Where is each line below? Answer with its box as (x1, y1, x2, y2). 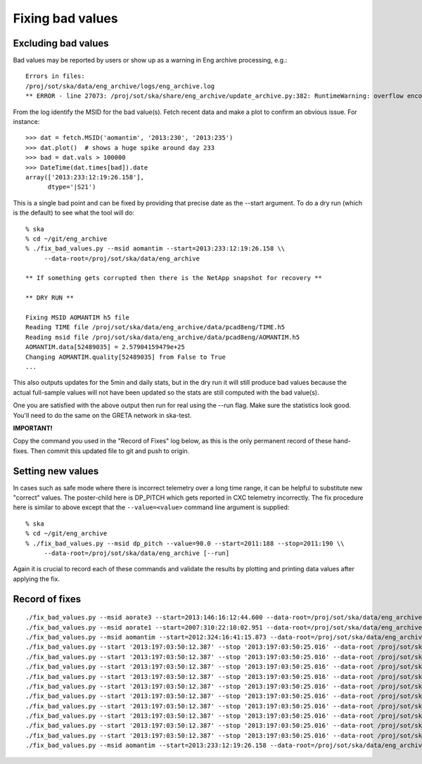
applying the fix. (13, 574, 60, 583)
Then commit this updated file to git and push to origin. (30, 447, 190, 455)
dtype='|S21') (47, 183, 96, 191)
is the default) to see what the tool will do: (13, 208, 135, 217)
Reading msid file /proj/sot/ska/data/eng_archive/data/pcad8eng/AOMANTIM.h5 (25, 333, 300, 341)
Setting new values (13, 465, 99, 477)
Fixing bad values (13, 11, 119, 26)
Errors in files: (25, 72, 85, 80)
